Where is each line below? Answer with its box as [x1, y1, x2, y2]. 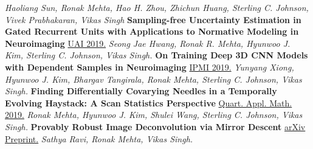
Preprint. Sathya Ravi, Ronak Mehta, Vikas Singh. [5, 132, 193, 145]
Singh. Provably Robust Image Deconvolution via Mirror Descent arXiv [5, 120, 306, 133]
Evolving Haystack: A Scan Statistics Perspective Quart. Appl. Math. [5, 96, 292, 109]
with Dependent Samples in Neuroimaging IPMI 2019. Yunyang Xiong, [5, 60, 294, 73]
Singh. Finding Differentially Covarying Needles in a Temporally [5, 85, 277, 97]
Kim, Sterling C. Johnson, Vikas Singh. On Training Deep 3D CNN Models [5, 49, 308, 61]
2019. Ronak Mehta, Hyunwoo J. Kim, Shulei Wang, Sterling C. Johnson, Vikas [5, 108, 303, 121]
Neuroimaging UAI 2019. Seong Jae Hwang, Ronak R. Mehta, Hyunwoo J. [5, 36, 291, 49]
